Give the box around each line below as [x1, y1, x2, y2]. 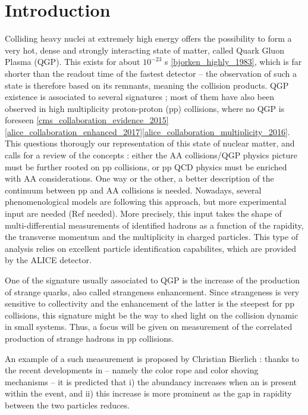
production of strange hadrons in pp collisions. [5, 332, 174, 344]
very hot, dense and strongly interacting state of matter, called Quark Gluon [5, 43, 284, 56]
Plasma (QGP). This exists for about [5, 55, 140, 68]
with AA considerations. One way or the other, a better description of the [5, 172, 274, 185]
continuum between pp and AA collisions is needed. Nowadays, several [5, 183, 262, 196]
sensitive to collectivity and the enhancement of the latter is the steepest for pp [5, 297, 294, 310]
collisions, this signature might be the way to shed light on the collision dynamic [5, 308, 298, 321]
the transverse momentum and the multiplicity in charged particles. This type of [5, 230, 298, 243]
